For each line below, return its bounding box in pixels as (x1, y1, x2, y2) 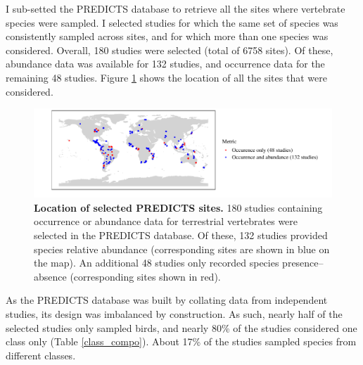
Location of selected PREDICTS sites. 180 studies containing (34, 200, 323, 214)
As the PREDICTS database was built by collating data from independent (6, 293, 328, 307)
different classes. (6, 347, 76, 362)
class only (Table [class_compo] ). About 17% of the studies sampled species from (6, 334, 357, 349)
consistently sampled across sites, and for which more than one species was (6, 29, 329, 44)
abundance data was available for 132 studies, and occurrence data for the (6, 56, 325, 71)
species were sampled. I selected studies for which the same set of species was (6, 15, 338, 30)
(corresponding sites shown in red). (70, 269, 221, 283)
